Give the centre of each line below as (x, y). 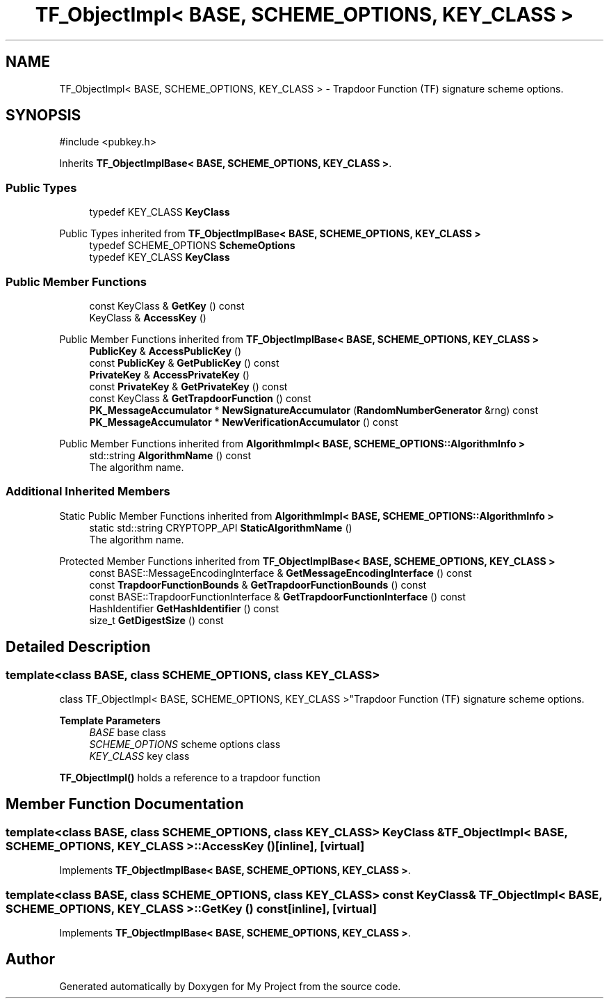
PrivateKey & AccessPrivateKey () (169, 374)
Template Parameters (110, 720)
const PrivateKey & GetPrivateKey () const (188, 386)
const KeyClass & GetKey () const (167, 305)
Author (30, 959)
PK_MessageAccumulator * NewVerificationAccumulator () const (244, 422)
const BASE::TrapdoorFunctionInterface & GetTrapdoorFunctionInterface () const (277, 596)
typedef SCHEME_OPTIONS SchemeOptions (192, 246)
